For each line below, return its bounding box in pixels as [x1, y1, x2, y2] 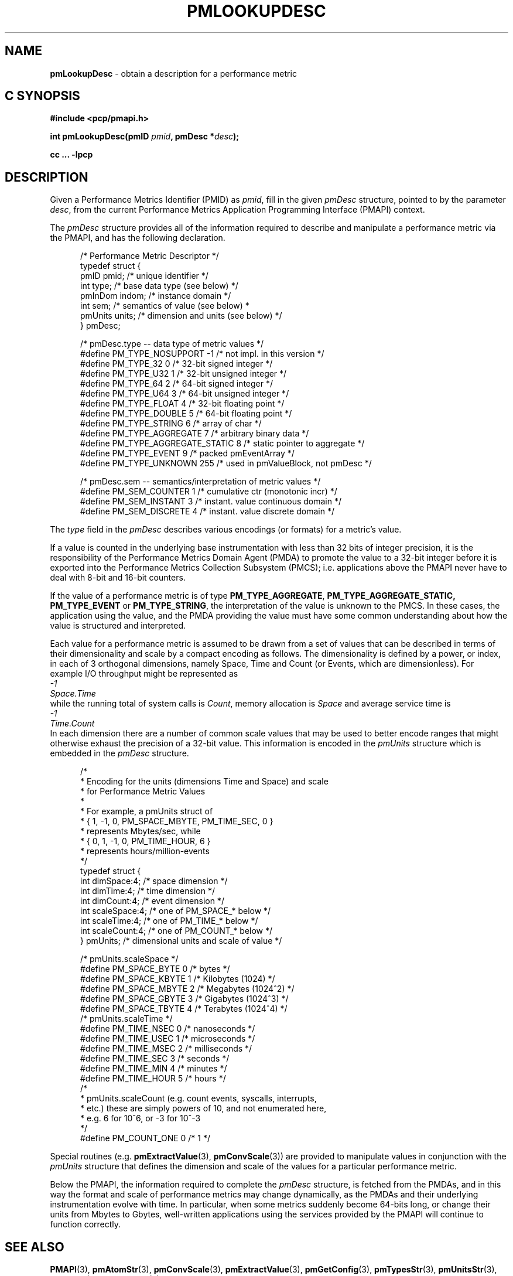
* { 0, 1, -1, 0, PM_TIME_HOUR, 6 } [80, 836, 211, 847]
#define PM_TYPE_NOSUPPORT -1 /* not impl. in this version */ [80, 349, 324, 359]
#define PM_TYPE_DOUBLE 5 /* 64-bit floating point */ [80, 408, 292, 419]
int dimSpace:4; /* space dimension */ [80, 876, 228, 886]
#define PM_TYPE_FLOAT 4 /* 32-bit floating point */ [80, 398, 285, 409]
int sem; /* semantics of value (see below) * [80, 301, 249, 311]
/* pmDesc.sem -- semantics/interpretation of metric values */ [80, 476, 321, 487]
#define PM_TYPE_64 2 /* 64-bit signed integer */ [80, 378, 273, 389]
